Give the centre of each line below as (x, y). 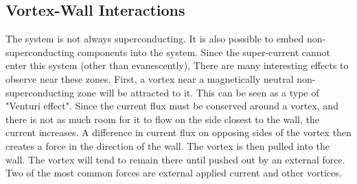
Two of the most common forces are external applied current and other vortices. (174, 173)
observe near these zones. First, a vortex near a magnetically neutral (150, 78)
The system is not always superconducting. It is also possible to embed (155, 39)
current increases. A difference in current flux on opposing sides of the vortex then (178, 132)
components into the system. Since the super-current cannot (204, 52)
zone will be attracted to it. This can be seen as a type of (198, 92)
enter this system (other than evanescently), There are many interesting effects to (177, 65)
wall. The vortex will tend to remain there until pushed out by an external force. (175, 159)
